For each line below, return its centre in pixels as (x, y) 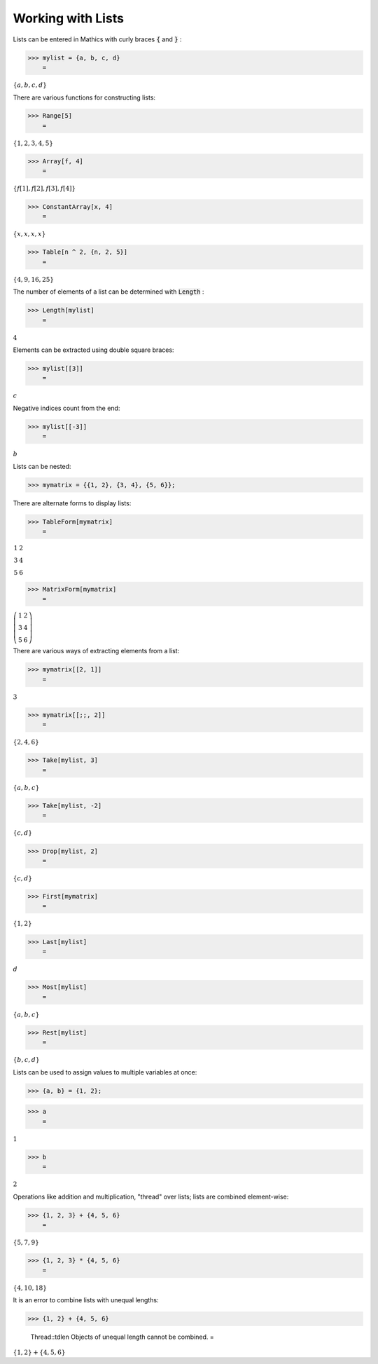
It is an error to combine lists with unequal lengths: (86, 1300)
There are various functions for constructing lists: (84, 97)
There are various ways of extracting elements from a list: (96, 651)
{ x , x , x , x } (29, 234)
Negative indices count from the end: (66, 408)
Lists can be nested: (42, 466)
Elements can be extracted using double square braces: (93, 350)
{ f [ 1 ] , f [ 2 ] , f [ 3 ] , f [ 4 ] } (44, 189)
